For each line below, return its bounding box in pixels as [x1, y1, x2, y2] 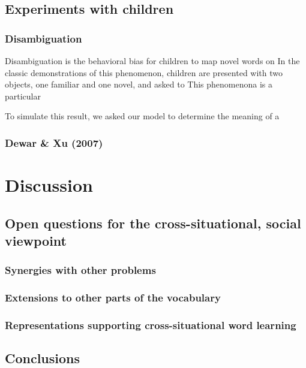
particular [5, 89, 41, 102]
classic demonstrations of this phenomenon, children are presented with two [5, 66, 283, 79]
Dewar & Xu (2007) [5, 135, 103, 150]
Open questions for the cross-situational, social [5, 213, 301, 232]
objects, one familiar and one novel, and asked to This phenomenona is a [5, 78, 273, 91]
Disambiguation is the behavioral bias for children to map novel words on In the [5, 55, 300, 67]
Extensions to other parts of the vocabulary [5, 290, 221, 305]
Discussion [5, 173, 93, 197]
